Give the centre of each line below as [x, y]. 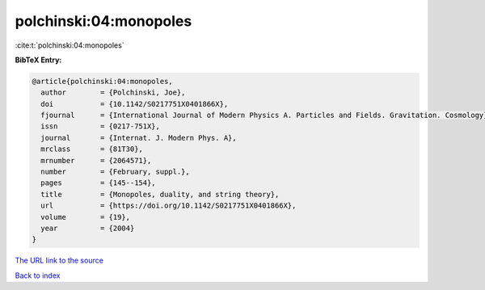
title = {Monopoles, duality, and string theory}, [160, 194]
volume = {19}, [86, 217]
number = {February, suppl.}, [115, 172]
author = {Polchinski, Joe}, [113, 92]
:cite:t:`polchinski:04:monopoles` [70, 45]
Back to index [38, 275]
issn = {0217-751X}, [101, 126]
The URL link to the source [59, 261]
